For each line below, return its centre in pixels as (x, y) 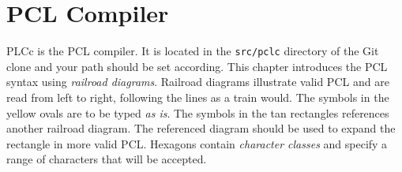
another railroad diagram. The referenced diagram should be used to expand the (201, 128)
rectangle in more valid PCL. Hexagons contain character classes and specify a (197, 143)
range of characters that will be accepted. (107, 159)
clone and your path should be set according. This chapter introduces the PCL (197, 66)
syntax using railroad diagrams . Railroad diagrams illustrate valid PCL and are (198, 82)
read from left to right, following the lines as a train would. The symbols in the (198, 97)
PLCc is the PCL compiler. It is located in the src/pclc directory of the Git (193, 51)
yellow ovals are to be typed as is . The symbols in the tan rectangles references (198, 112)
